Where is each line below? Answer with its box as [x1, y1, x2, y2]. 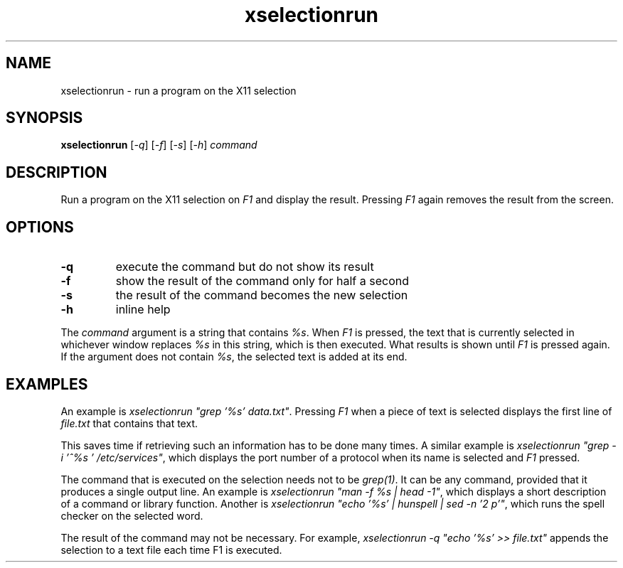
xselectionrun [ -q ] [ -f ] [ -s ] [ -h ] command [60, 139, 257, 151]
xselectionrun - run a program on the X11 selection [60, 84, 297, 97]
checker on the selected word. [60, 509, 203, 522]
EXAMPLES [6, 375, 88, 393]
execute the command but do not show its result [115, 259, 374, 274]
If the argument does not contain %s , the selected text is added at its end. [60, 350, 408, 363]
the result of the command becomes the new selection [115, 288, 408, 303]
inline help [115, 302, 171, 317]
